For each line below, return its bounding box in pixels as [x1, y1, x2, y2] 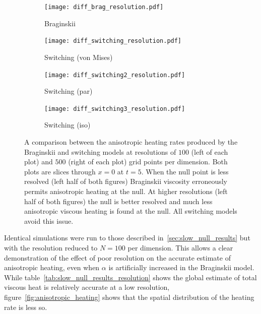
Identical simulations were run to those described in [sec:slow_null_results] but [4, 232, 250, 243]
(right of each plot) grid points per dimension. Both [68, 156, 228, 167]
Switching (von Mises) [44, 51, 113, 62]
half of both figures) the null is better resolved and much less [24, 196, 213, 206]
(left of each [191, 146, 228, 157]
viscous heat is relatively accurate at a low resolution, [4, 282, 170, 292]
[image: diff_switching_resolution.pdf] [44, 37, 182, 45]
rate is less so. [4, 301, 47, 312]
